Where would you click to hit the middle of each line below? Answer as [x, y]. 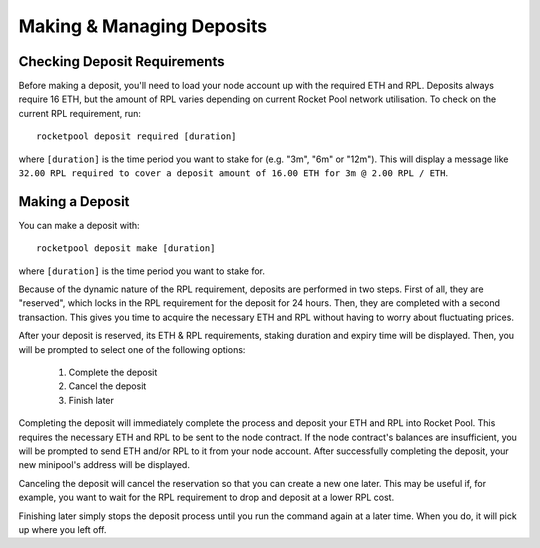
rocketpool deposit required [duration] [136, 136]
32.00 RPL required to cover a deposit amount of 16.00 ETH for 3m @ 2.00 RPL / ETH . [233, 173]
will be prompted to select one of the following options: [132, 349]
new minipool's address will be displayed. [104, 465]
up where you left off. [62, 529]
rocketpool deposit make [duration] [126, 248]
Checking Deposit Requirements [121, 61]
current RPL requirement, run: [80, 113]
